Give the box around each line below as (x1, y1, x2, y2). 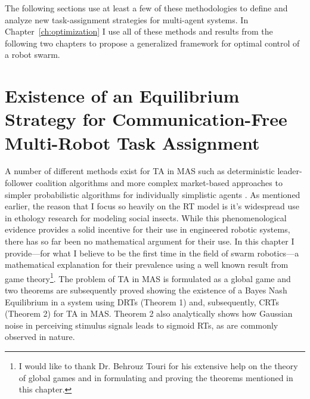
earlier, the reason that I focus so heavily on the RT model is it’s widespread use (5, 200, 299, 212)
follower (5, 177, 33, 189)
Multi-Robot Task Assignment (5, 130, 260, 154)
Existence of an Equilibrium (5, 83, 240, 108)
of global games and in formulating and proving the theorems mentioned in (18, 371, 293, 383)
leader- (277, 165, 302, 177)
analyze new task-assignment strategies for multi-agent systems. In (5, 13, 249, 26)
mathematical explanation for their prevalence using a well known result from (5, 258, 289, 271)
